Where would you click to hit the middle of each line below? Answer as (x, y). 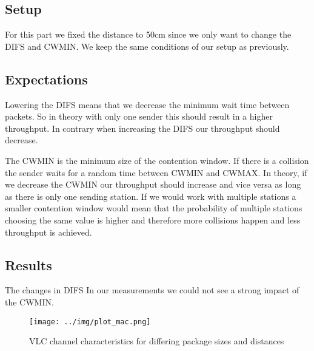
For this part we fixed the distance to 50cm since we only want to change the (148, 34)
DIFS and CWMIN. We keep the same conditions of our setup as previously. (147, 46)
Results (28, 264)
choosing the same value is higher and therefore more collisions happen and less (153, 220)
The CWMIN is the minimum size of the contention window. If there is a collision (157, 160)
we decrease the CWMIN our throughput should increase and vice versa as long (153, 184)
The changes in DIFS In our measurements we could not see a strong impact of (152, 290)
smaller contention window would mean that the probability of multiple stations (154, 208)
